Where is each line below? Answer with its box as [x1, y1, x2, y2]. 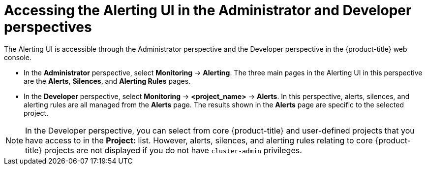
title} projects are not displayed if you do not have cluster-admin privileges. [25, 145, 302, 155]
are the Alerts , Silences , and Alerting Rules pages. [24, 76, 191, 85]
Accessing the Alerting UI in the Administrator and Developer [4, 2, 412, 19]
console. [4, 53, 32, 62]
